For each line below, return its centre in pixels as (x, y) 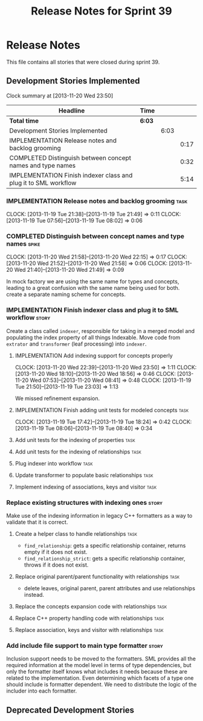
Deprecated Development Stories (70, 710)
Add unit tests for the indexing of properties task (75, 440)
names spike (23, 243)
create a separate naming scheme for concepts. (66, 294)
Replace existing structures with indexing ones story (85, 502)
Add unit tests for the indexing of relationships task (78, 452)
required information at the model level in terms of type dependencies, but (99, 665)
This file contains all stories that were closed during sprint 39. (83, 62)
